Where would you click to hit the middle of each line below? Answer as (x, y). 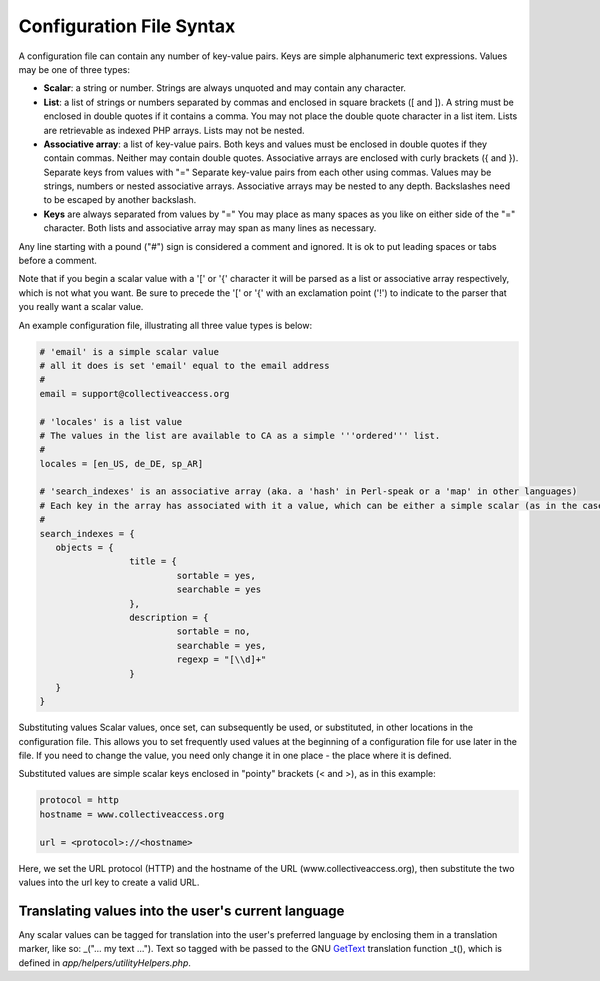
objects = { (84, 548)
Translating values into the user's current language (181, 910)
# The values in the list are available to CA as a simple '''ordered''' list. (240, 435)
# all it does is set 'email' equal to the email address (184, 365)
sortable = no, (213, 631)
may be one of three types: (74, 69)
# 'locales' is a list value (111, 421)
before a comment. (57, 261)
